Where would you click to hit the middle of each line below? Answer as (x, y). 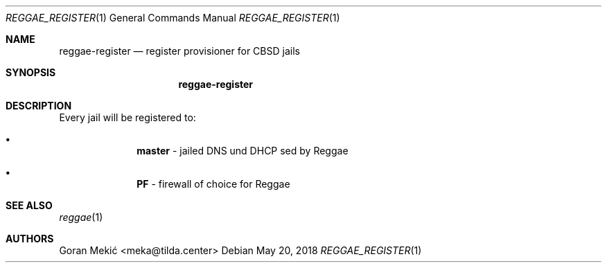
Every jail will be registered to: (127, 117)
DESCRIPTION (39, 106)
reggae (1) (81, 217)
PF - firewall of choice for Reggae (213, 184)
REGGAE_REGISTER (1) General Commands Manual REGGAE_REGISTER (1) (173, 18)
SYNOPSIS (31, 72)
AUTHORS (30, 239)
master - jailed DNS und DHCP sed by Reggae (243, 151)
